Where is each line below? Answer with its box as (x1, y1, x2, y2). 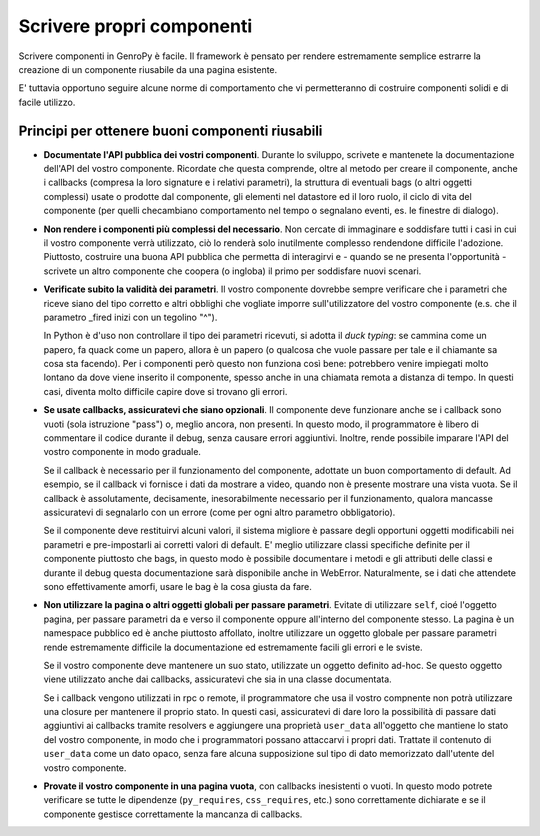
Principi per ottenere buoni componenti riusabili (18, 122, 323, 139)
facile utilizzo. (18, 96, 76, 108)
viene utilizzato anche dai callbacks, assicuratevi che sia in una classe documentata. (43, 673, 392, 685)
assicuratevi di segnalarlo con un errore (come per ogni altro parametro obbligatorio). (43, 506, 396, 518)
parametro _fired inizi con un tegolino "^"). (43, 311, 218, 323)
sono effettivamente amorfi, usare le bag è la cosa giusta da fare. (43, 580, 312, 592)
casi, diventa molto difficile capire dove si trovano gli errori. (43, 385, 288, 397)
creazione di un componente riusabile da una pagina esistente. (18, 63, 278, 75)
